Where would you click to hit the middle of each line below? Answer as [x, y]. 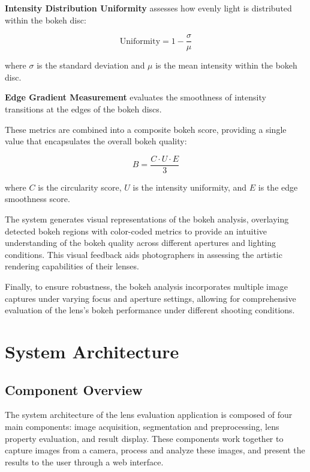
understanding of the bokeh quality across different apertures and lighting [141, 243]
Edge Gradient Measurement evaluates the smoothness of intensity [136, 97]
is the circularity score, [80, 187]
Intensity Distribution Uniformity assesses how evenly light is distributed [148, 8]
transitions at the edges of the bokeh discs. [83, 109]
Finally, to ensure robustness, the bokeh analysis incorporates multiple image [146, 287]
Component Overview [74, 389]
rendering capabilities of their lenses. [72, 266]
